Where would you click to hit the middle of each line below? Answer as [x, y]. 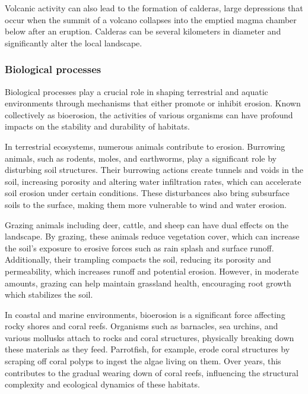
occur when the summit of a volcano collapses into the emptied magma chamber [151, 19]
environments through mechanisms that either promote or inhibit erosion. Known [153, 103]
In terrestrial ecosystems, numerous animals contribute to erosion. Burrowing [145, 146]
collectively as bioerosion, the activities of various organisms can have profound [149, 114]
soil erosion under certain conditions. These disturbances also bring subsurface [147, 193]
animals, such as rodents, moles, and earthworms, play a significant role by [141, 158]
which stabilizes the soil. [49, 294]
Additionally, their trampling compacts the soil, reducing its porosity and [138, 259]
